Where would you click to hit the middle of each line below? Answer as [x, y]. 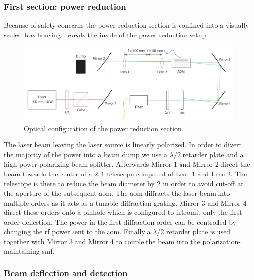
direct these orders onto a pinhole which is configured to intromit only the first [123, 212]
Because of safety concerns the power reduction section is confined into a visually [127, 25]
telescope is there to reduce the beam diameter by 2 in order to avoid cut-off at [124, 183]
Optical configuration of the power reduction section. [104, 128]
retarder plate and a [213, 154]
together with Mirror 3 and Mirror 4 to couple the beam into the [102, 241]
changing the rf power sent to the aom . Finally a [77, 231]
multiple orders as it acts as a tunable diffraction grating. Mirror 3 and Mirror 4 [125, 202]
